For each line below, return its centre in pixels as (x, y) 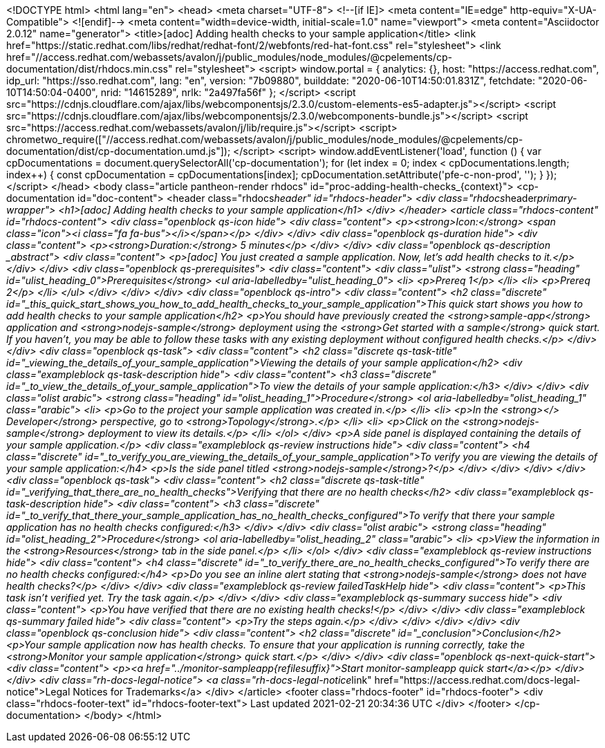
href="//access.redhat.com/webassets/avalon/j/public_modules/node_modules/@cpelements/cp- (229, 57)
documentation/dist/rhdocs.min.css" (90, 69)
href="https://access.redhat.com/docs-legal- (477, 680)
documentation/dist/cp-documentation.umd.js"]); (119, 151)
